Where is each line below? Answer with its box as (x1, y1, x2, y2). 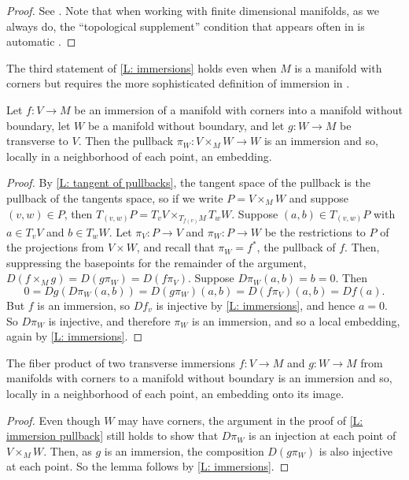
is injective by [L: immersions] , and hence (156, 297, 356, 314)
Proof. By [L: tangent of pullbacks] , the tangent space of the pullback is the (6, 174, 370, 191)
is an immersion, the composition (104, 442, 264, 459)
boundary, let (6, 117, 71, 133)
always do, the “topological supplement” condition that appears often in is (6, 17, 365, 34)
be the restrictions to (264, 223, 366, 240)
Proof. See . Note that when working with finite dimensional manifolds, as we (6, 2, 379, 18)
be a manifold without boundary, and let (87, 117, 285, 133)
